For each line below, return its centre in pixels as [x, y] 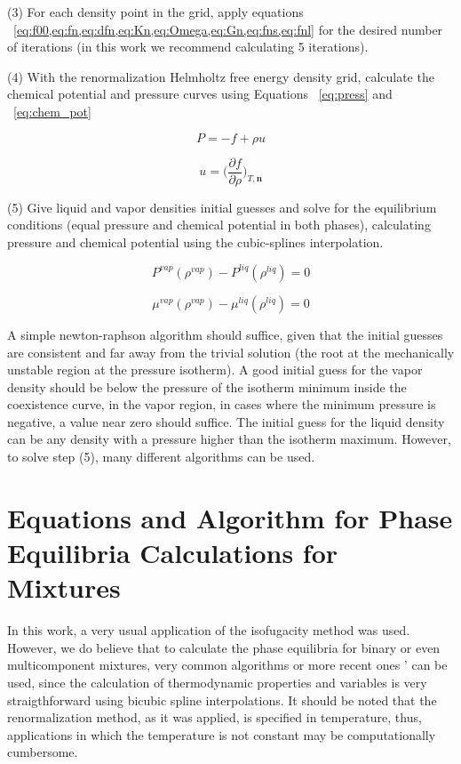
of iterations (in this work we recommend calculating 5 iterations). [188, 47]
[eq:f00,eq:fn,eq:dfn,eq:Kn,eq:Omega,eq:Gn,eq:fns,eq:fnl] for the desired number [228, 29]
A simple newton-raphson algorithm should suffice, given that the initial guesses [225, 334]
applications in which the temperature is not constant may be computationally [222, 734]
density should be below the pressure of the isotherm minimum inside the [207, 386]
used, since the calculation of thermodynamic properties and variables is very [217, 682]
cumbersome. [43, 752]
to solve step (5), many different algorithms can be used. [161, 457]
